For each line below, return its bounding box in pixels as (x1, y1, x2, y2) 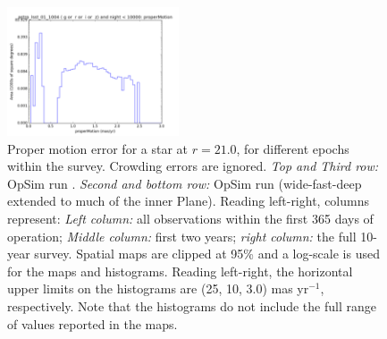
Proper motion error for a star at (7, 139, 189, 157)
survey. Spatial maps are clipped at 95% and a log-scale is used (34, 244, 380, 263)
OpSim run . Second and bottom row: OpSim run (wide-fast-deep (7, 174, 362, 192)
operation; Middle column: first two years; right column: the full (7, 226, 357, 245)
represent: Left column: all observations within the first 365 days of (7, 208, 374, 227)
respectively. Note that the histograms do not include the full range (7, 296, 376, 315)
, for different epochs (236, 139, 349, 157)
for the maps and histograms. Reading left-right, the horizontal (7, 261, 353, 280)
